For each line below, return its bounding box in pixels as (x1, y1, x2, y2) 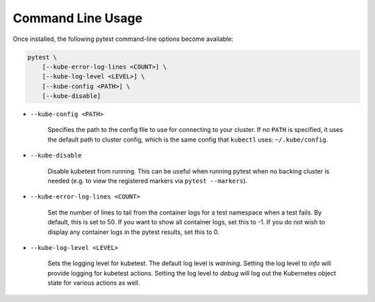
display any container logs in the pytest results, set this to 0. (47, 228, 220, 236)
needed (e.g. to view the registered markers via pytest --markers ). (47, 177, 248, 185)
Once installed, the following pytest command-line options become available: (12, 35, 234, 43)
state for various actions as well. (47, 278, 140, 287)
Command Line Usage (12, 10, 142, 26)
